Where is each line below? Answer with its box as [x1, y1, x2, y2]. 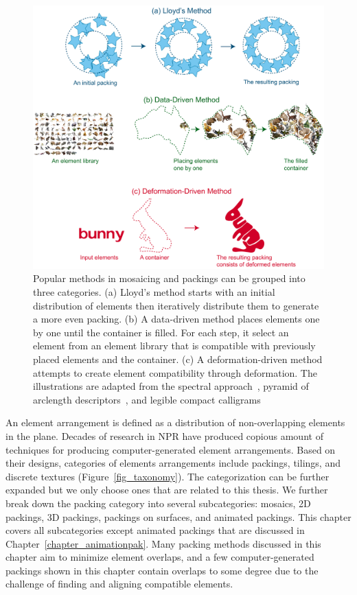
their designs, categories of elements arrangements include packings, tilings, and [5, 456, 341, 470]
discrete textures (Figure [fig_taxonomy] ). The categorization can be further [5, 469, 330, 483]
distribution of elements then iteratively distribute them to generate [33, 298, 319, 312]
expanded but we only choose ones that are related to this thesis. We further [5, 482, 328, 497]
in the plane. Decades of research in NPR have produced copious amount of [5, 428, 323, 443]
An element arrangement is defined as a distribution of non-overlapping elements [5, 415, 345, 430]
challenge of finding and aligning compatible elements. [5, 576, 233, 591]
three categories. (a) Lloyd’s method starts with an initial [33, 285, 275, 299]
